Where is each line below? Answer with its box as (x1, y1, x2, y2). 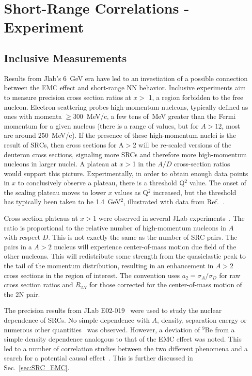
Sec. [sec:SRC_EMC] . (4, 362, 70, 372)
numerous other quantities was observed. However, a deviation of (4, 324, 200, 334)
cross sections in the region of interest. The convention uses (4, 270, 180, 280)
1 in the (132, 159, 156, 169)
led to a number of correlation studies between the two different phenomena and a (4, 343, 248, 353)
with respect (4, 232, 41, 242)
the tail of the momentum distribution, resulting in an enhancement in (4, 261, 214, 271)
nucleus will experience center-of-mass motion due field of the (54, 241, 236, 251)
